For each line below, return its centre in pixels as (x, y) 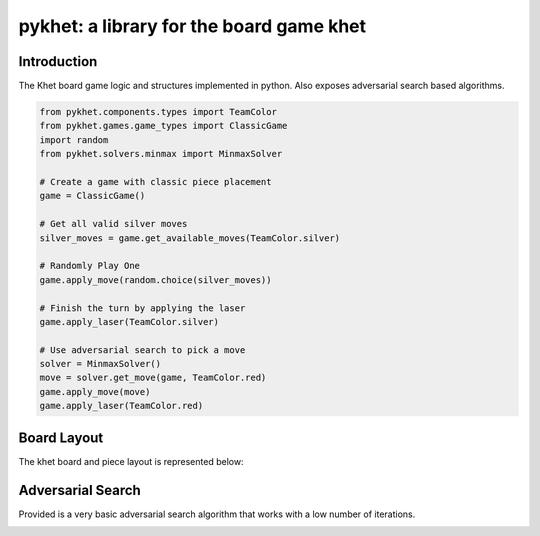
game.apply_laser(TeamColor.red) (121, 406)
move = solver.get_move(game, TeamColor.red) (153, 378)
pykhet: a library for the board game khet (192, 26)
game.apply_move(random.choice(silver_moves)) (155, 279)
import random (74, 139)
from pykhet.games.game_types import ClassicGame (163, 126)
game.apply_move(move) (95, 391)
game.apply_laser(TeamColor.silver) (129, 321)
